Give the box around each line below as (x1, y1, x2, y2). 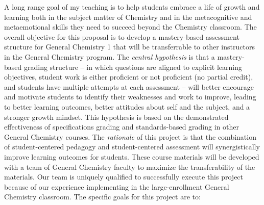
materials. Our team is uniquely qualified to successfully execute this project (4, 171, 244, 182)
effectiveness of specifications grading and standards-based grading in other (4, 121, 239, 132)
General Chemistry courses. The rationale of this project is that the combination (4, 131, 256, 142)
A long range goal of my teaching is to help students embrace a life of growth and (4, 2, 260, 12)
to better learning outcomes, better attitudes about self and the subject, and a (4, 101, 250, 112)
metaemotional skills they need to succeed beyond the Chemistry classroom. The (4, 21, 257, 32)
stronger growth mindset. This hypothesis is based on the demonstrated (4, 111, 229, 122)
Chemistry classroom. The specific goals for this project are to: (4, 191, 201, 202)
